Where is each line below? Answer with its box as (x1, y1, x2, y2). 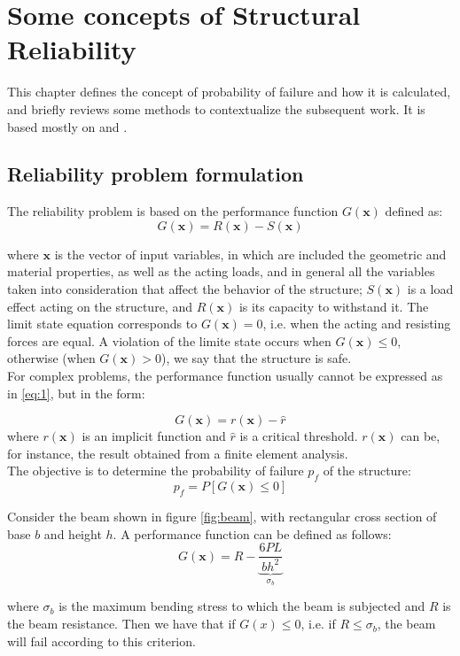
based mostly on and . (7, 117, 128, 135)
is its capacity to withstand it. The (238, 297, 429, 315)
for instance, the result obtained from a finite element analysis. (7, 444, 348, 462)
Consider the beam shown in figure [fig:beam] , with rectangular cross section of (7, 507, 437, 526)
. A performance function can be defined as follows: (113, 524, 392, 543)
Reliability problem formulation (7, 160, 304, 188)
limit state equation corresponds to (7, 314, 198, 333)
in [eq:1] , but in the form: (7, 383, 145, 402)
